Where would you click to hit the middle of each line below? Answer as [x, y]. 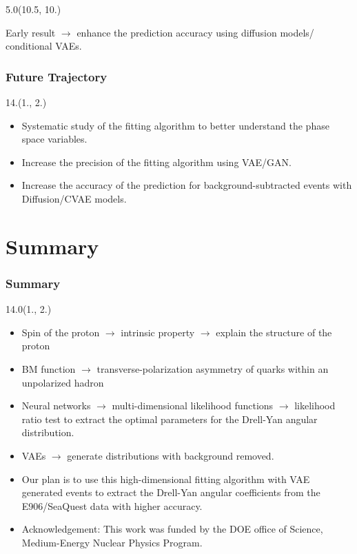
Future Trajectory [57, 76]
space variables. [54, 139]
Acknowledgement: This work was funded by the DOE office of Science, [172, 529]
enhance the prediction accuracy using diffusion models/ [195, 32]
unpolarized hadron [63, 382]
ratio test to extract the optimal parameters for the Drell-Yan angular [170, 419]
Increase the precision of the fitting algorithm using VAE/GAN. [156, 162]
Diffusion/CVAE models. [74, 198]
